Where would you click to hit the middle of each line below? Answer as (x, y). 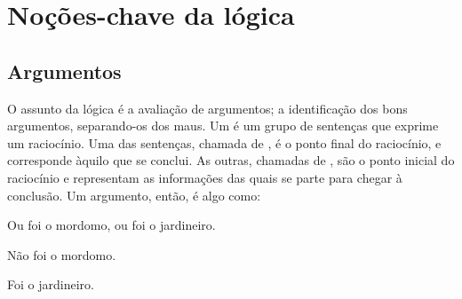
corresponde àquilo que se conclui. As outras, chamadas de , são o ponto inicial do (231, 160)
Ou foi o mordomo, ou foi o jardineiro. (112, 225)
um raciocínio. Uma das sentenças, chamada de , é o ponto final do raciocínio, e (224, 142)
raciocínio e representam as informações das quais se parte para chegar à (205, 177)
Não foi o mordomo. (62, 254)
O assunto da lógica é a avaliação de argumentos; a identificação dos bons (207, 108)
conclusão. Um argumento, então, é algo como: (134, 195)
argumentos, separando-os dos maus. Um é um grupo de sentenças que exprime (223, 126)
